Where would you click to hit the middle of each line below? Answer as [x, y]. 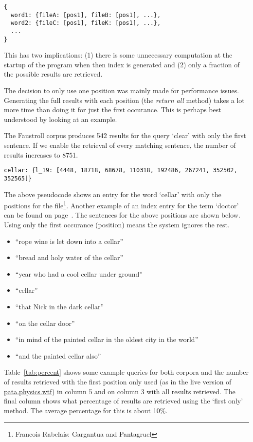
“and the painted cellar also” [58, 355]
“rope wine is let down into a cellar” [69, 241]
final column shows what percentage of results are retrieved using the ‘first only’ [124, 401]
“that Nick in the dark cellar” [60, 306]
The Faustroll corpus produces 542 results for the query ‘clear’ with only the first [125, 135]
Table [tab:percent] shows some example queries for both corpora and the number [126, 372]
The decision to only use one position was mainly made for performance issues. [122, 90]
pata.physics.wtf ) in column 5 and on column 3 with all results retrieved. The [120, 391]
